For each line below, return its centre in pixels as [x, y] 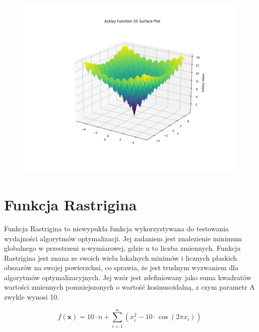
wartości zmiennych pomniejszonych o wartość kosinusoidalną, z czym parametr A [129, 287]
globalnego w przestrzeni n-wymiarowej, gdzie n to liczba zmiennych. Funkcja [123, 248]
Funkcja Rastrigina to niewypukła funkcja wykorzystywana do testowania [117, 228]
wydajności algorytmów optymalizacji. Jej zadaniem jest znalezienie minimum [123, 238]
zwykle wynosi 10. [32, 297]
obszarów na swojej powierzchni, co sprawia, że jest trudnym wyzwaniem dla [121, 267]
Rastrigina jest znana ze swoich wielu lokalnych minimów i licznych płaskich [121, 257]
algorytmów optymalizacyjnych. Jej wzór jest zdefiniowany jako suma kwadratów [128, 277]
